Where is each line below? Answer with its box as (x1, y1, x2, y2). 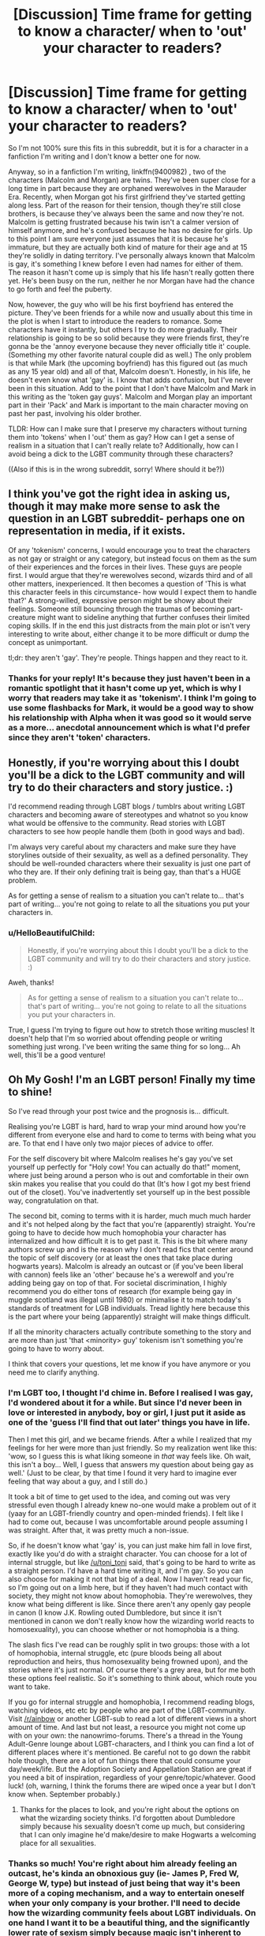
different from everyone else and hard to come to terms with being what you (8, 1130, 256, 1139)
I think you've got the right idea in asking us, (8, 487, 230, 501)
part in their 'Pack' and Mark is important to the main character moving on (8, 400, 248, 410)
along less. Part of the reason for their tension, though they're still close (8, 200, 241, 210)
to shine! (8, 1086, 53, 1099)
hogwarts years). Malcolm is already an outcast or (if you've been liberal (8, 1261, 244, 1270)
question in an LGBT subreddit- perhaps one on (8, 512, 245, 526)
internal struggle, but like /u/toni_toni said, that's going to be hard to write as (8, 1557, 256, 1566)
